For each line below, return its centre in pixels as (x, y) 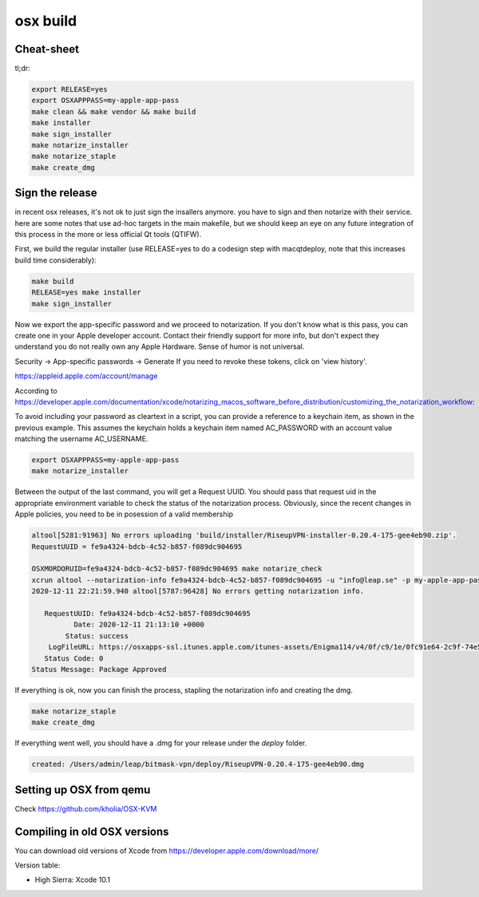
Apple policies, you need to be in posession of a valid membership (124, 514)
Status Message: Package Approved (99, 669)
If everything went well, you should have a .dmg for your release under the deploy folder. (161, 743)
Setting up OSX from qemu (83, 790)
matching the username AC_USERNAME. (81, 439)
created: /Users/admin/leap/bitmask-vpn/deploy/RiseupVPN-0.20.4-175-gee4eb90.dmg (198, 765)
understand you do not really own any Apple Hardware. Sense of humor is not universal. (160, 346)
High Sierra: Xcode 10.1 (73, 880)
